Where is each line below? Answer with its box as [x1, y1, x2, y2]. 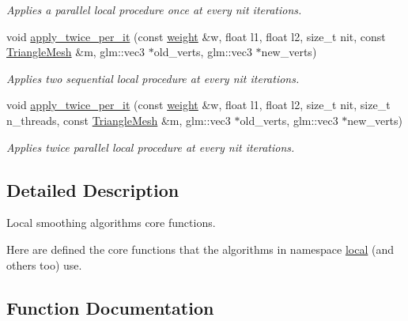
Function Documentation [6, 295, 214, 319]
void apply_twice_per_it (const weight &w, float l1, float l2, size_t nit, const [6, 28, 386, 44]
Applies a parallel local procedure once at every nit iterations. [6, 2, 302, 17]
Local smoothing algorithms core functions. [6, 214, 216, 231]
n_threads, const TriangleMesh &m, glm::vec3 [6, 111, 231, 128]
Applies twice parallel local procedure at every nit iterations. [6, 138, 295, 155]
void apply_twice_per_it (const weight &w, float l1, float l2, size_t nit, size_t [6, 96, 391, 113]
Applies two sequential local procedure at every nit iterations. [6, 70, 300, 86]
